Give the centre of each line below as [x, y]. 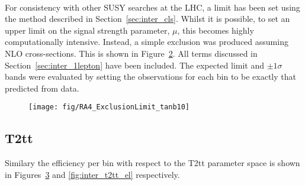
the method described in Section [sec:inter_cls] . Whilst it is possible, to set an [147, 19]
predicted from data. [42, 88]
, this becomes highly [216, 30]
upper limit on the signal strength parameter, [87, 30]
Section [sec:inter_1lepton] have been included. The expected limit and [135, 65]
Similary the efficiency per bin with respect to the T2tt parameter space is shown [152, 163]
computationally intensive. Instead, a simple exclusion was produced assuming [147, 42]
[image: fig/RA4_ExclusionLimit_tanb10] [109, 107]
